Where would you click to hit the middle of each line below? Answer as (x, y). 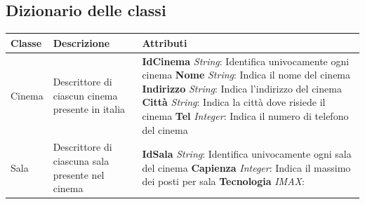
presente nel (79, 174)
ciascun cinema (85, 95)
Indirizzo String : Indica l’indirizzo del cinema (242, 88)
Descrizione (81, 42)
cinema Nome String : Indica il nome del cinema (246, 75)
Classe (26, 42)
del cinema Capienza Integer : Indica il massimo (246, 167)
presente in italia (89, 109)
